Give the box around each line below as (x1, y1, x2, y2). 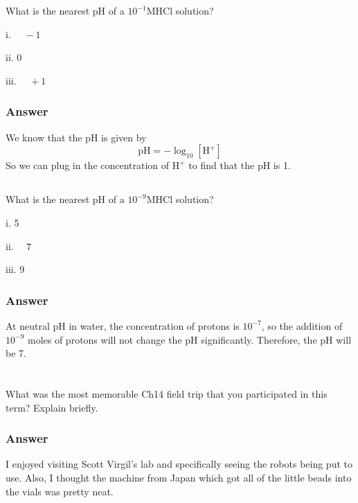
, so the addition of (261, 318, 343, 333)
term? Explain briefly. (6, 400, 98, 414)
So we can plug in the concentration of (6, 158, 170, 173)
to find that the (188, 158, 255, 173)
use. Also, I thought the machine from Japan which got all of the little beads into (6, 470, 352, 484)
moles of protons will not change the (27, 332, 182, 346)
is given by (101, 130, 147, 144)
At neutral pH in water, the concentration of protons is (6, 318, 240, 333)
